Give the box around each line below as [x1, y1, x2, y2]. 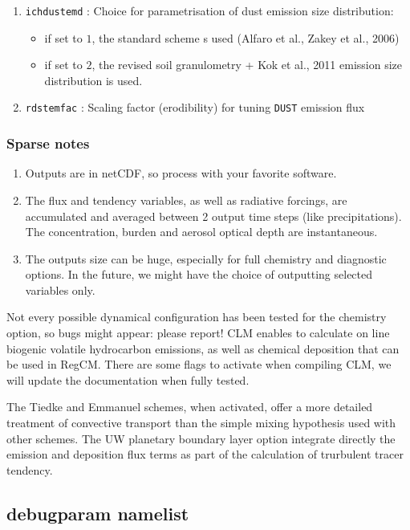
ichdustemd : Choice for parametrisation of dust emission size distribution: [25, 2, 394, 18]
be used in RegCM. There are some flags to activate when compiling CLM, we [6, 356, 392, 373]
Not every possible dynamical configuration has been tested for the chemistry [6, 308, 387, 325]
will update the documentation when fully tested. [6, 371, 250, 388]
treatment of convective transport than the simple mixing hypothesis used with [6, 414, 396, 431]
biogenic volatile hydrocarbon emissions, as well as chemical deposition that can [6, 340, 400, 357]
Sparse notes [6, 133, 90, 153]
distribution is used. [44, 71, 143, 88]
